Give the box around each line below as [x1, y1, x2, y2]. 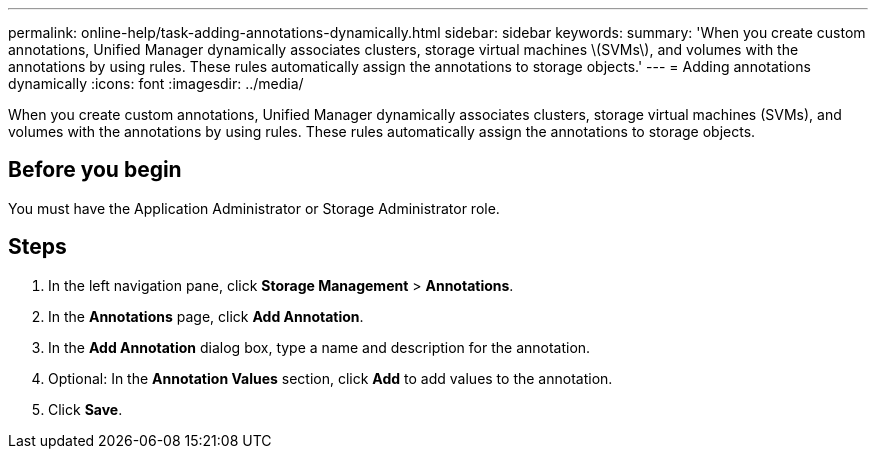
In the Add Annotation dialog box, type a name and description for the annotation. [48, 338, 591, 356]
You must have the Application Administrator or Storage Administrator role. [8, 199, 500, 217]
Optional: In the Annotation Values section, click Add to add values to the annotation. [48, 369, 613, 387]
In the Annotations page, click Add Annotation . [48, 307, 364, 325]
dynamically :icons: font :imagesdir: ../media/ [8, 75, 304, 92]
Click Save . [48, 400, 123, 418]
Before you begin [8, 157, 182, 183]
